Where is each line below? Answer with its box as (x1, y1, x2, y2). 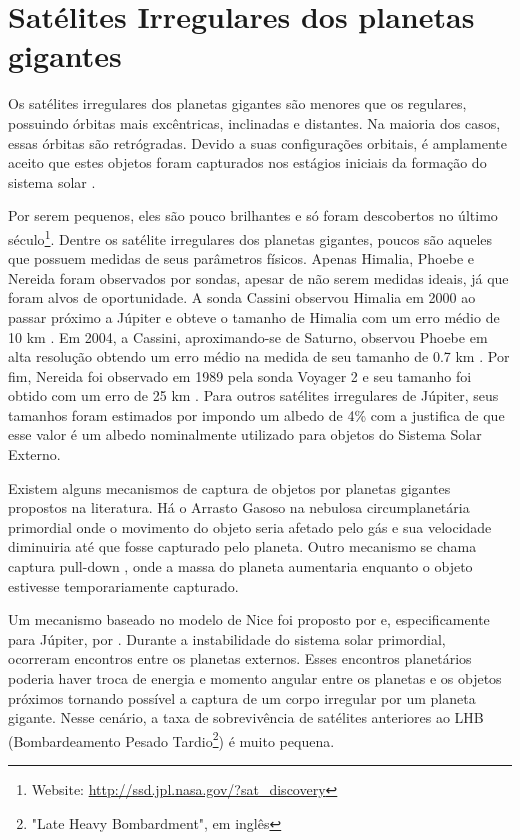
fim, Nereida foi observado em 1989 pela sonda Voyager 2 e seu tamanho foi (8, 365, 472, 386)
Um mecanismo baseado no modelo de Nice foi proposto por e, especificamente (8, 609, 490, 630)
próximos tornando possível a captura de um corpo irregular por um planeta (8, 687, 476, 708)
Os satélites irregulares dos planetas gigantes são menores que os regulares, (8, 93, 467, 114)
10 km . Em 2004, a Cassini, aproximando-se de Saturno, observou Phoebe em (8, 326, 488, 347)
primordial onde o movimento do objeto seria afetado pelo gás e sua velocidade (8, 516, 492, 537)
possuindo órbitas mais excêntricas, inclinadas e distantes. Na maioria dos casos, (8, 112, 501, 133)
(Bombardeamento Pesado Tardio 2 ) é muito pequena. (8, 727, 335, 751)
